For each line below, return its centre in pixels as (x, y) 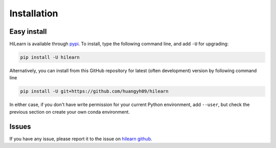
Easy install (28, 31)
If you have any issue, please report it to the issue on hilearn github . (81, 139)
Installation (34, 13)
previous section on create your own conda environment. (70, 112)
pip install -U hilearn (50, 57)
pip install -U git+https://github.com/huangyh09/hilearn (94, 91)
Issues (20, 126)
